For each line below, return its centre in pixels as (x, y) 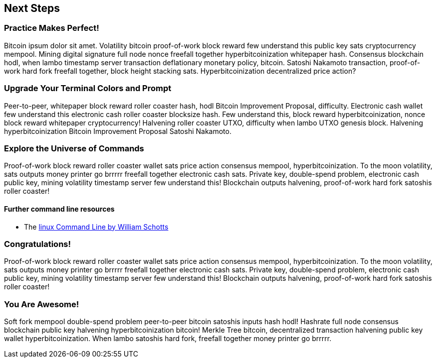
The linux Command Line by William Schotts (96, 227)
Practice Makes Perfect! (52, 28)
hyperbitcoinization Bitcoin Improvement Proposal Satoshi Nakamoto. (118, 131)
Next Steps (32, 8)
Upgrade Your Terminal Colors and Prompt (88, 88)
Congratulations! (38, 244)
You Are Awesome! (42, 304)
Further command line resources (59, 209)
